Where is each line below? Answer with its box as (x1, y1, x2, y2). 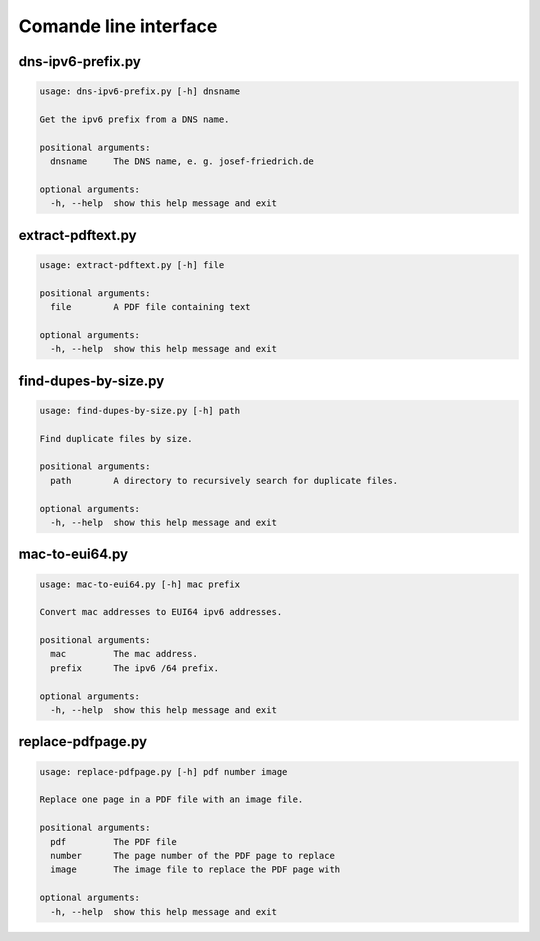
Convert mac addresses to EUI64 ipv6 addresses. (39, 606, 283, 618)
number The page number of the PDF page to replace (50, 850, 335, 861)
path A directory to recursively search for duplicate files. (50, 475, 399, 486)
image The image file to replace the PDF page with (50, 864, 341, 875)
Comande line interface (18, 15, 218, 37)
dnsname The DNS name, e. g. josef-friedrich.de (50, 156, 314, 167)
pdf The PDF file (50, 836, 177, 847)
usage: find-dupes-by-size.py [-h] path (39, 405, 240, 416)
